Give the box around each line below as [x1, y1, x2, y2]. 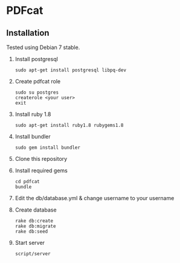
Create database [14, 206, 57, 213]
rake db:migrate [14, 223, 56, 229]
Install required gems [14, 167, 68, 174]
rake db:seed [14, 229, 48, 235]
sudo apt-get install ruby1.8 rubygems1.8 [14, 122, 124, 128]
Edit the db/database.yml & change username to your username [14, 195, 175, 201]
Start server [14, 239, 45, 246]
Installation [6, 28, 50, 38]
